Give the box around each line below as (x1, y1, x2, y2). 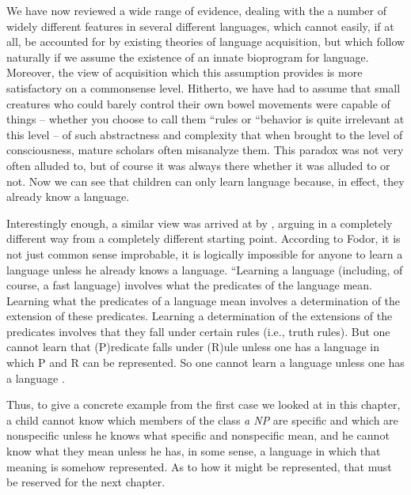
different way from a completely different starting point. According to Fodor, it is (6, 230, 401, 247)
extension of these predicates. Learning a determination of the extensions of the (6, 308, 393, 324)
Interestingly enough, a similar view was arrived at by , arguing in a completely (6, 214, 393, 231)
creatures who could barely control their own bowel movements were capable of (6, 95, 390, 111)
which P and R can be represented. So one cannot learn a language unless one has (6, 354, 405, 371)
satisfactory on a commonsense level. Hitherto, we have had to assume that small (6, 79, 401, 96)
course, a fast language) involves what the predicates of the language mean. (6, 277, 372, 293)
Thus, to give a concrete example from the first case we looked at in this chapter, (6, 396, 401, 413)
